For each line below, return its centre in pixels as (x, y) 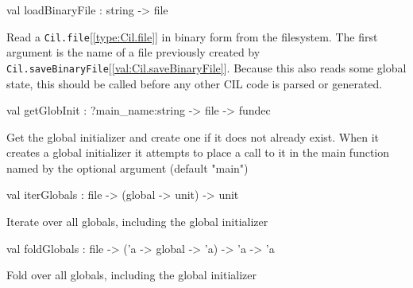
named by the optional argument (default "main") (127, 167)
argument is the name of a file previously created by (133, 52)
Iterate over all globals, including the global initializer (137, 222)
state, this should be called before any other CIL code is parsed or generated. (195, 83)
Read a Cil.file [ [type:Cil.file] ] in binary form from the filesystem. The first (192, 36)
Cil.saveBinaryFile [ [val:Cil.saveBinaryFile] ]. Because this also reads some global (206, 67)
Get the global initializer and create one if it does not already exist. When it (193, 136)
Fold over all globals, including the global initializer (132, 275)
